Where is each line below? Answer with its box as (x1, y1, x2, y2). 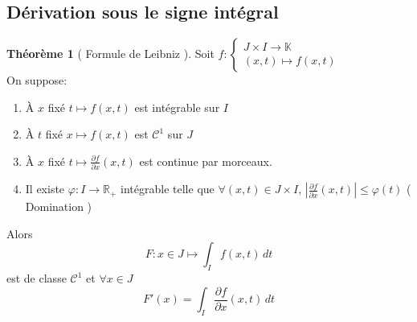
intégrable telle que (121, 180, 215, 197)
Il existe (25, 180, 65, 197)
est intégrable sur (134, 98, 220, 115)
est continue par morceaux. (139, 152, 272, 169)
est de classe (6, 270, 67, 287)
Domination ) (25, 198, 92, 215)
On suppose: (6, 72, 67, 89)
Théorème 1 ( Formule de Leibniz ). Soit (6, 45, 215, 62)
